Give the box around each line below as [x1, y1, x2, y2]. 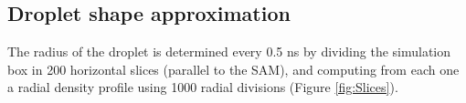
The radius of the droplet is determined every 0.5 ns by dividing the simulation [7, 42, 451, 61]
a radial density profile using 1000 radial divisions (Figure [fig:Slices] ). [7, 77, 398, 97]
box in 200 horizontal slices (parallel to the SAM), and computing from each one [7, 59, 460, 78]
